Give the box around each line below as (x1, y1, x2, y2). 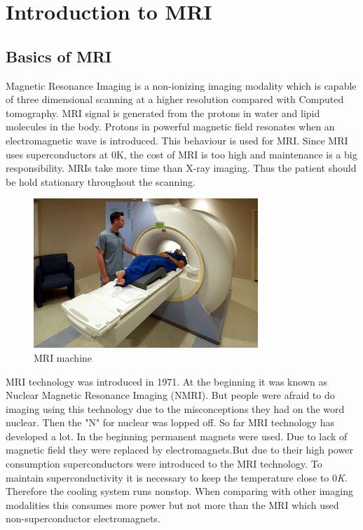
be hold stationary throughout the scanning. (6, 174, 196, 189)
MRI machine (34, 350, 93, 365)
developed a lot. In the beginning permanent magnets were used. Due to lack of (6, 428, 348, 443)
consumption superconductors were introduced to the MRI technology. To (6, 456, 322, 471)
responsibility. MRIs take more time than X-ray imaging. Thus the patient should (6, 161, 357, 175)
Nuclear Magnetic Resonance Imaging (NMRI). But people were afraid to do (6, 388, 335, 402)
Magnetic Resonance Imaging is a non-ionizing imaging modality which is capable (6, 78, 357, 93)
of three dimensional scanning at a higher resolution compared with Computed (6, 92, 344, 107)
